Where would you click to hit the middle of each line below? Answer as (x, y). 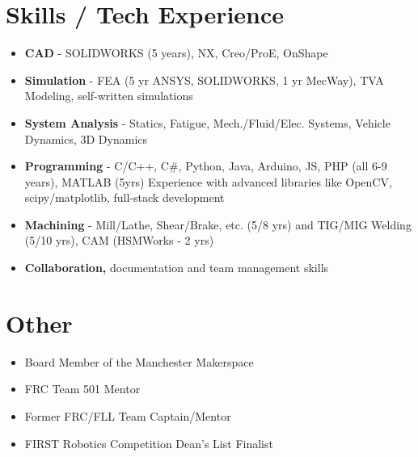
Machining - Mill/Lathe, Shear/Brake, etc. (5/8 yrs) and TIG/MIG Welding (218, 224)
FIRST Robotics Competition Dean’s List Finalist (149, 443)
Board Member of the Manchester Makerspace (139, 361)
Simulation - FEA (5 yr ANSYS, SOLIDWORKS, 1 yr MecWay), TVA (204, 80)
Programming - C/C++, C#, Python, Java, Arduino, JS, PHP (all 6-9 (206, 166)
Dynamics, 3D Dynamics (86, 138)
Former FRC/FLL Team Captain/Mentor (128, 415)
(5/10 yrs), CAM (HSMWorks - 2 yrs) (119, 240)
